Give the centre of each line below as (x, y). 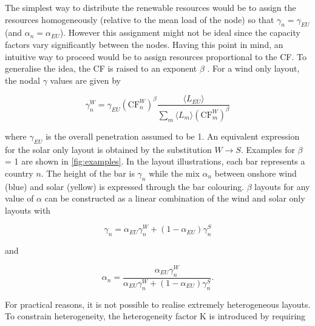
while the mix (174, 173)
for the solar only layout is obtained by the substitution (108, 149)
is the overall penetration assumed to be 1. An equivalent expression (173, 136)
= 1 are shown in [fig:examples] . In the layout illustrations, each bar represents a (155, 161)
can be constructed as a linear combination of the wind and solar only (175, 198)
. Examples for (268, 149)
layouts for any (282, 186)
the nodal (22, 80)
